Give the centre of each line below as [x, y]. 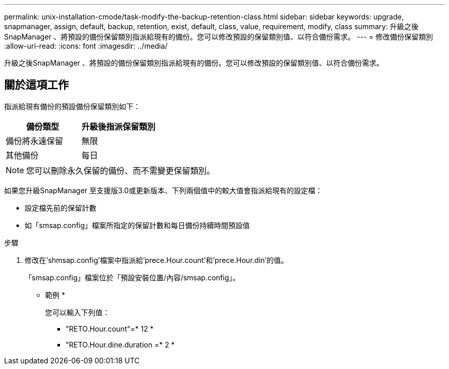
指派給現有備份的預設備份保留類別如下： [72, 106]
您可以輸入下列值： [77, 312]
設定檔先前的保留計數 [60, 208]
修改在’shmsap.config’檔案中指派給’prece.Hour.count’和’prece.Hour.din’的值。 [156, 260]
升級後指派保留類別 [119, 126]
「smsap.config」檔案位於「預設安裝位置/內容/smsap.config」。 [132, 277]
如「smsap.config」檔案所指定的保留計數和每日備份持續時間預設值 [137, 225]
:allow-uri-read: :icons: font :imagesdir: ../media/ [86, 46]
